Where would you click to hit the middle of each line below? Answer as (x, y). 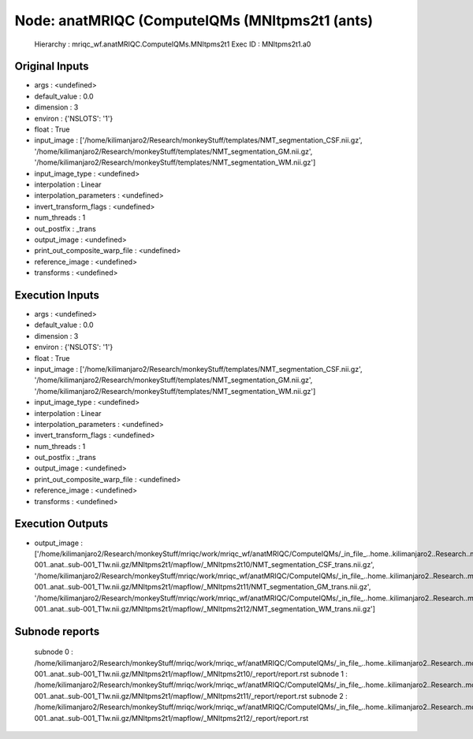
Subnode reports (57, 631)
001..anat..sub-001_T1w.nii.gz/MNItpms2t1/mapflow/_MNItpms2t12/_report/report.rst (171, 718)
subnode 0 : (54, 652)
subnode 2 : (328, 696)
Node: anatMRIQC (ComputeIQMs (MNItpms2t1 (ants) (194, 20)
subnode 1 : (329, 674)
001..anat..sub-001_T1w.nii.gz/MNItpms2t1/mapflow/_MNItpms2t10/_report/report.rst (171, 674)
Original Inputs (52, 67)
